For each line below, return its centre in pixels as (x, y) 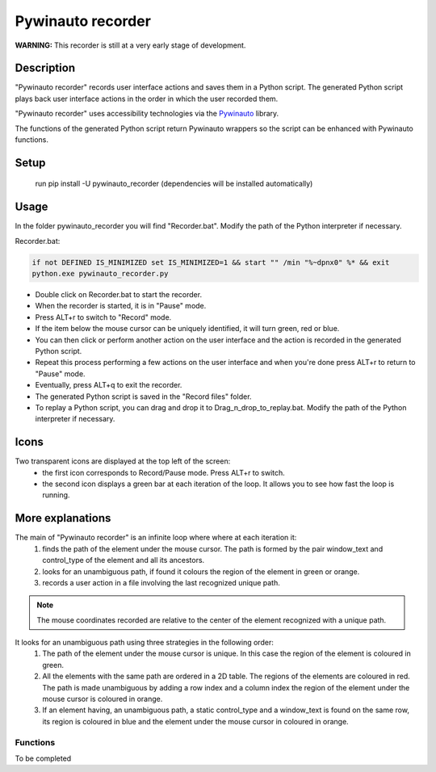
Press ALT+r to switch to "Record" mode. (103, 317)
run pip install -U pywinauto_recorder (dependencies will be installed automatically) (174, 184)
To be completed (43, 758)
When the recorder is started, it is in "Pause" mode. (121, 306)
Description (45, 68)
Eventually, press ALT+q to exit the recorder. (109, 385)
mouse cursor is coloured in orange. (103, 699)
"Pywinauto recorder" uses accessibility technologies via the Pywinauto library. (147, 114)
